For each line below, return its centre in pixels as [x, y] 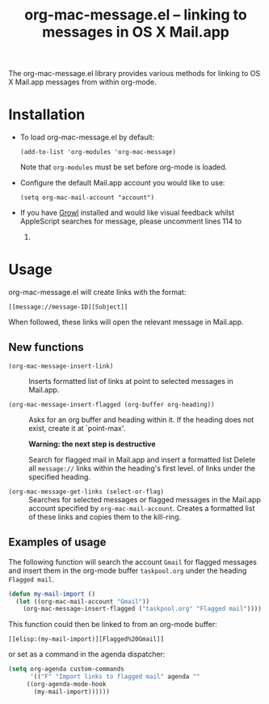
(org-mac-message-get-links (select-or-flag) [86, 492]
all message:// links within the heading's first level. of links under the [142, 468]
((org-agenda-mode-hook [66, 685]
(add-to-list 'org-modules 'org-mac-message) [98, 152]
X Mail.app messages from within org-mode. [82, 82]
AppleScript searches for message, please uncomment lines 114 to [131, 221]
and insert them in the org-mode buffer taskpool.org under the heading [128, 570]
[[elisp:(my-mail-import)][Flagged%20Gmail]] [86, 639]
